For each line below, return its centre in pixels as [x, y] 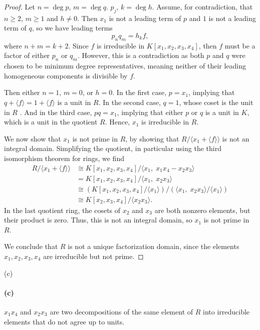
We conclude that [31, 246]
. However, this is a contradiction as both [141, 55]
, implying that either [150, 112]
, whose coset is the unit [216, 102]
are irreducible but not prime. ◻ [93, 256]
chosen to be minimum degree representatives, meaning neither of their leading [125, 66]
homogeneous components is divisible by [66, 75]
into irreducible [226, 311]
